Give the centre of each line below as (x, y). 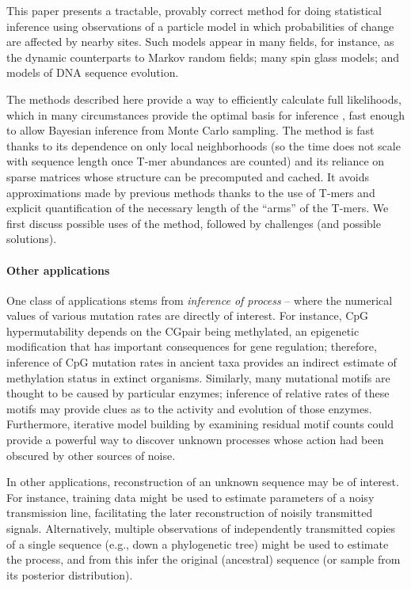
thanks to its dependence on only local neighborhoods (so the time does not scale (204, 145)
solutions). (32, 239)
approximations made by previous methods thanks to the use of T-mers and (191, 192)
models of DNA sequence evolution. (93, 72)
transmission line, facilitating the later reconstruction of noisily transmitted (190, 513)
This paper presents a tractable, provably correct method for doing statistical (194, 10)
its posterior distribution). (70, 574)
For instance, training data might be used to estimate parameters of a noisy (190, 497)
